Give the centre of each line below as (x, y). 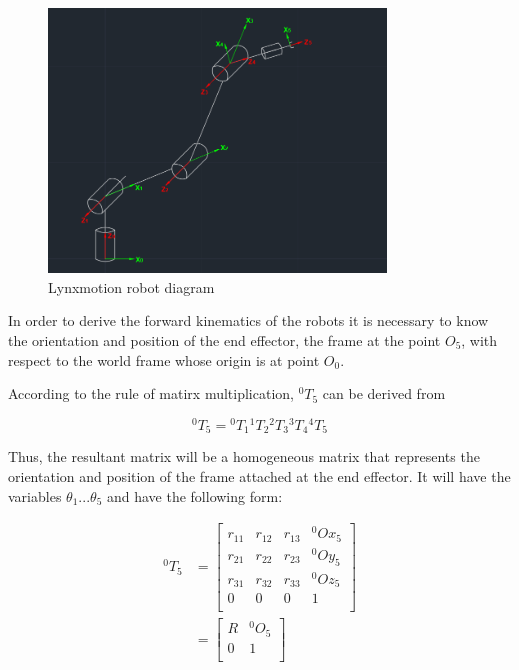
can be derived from (384, 393)
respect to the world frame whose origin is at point (164, 359)
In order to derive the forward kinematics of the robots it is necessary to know (248, 320)
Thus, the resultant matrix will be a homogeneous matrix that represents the (244, 456)
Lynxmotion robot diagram (131, 286)
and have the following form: (194, 495)
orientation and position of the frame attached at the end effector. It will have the (259, 475)
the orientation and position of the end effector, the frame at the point (224, 340)
